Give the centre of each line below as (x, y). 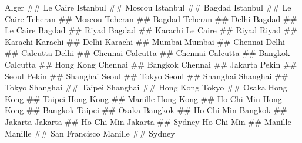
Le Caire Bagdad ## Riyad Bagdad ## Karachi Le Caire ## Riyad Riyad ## (151, 30)
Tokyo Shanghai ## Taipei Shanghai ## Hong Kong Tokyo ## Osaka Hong (146, 87)
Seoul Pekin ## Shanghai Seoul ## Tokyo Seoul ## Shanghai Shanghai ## (147, 76)
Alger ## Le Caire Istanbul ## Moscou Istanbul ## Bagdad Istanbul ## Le (148, 7)
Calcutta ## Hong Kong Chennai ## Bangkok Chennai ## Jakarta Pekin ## (151, 64)
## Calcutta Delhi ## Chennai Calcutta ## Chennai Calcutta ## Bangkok (147, 53)
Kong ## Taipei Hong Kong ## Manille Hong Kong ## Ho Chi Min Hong (143, 98)
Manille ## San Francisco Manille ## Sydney (90, 133)
